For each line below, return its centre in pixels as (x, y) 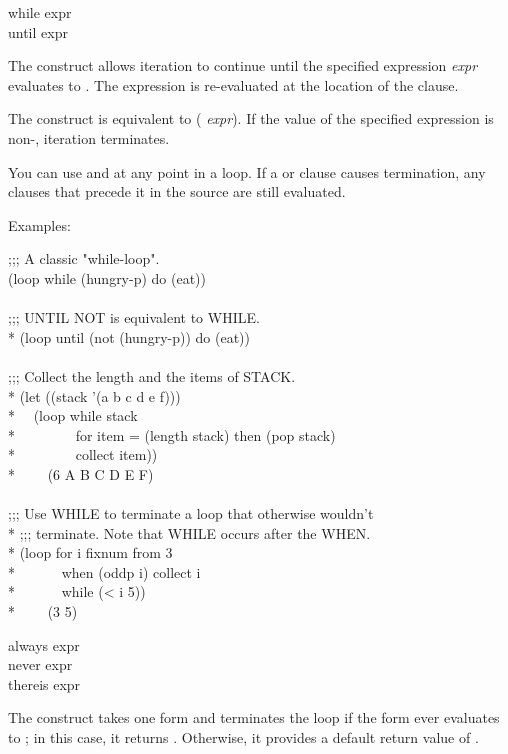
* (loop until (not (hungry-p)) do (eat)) (129, 336)
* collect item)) (83, 454)
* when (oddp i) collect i (104, 571)
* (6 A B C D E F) (81, 473)
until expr (38, 31)
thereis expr (44, 683)
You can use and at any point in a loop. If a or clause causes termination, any (247, 171)
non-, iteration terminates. (89, 137)
